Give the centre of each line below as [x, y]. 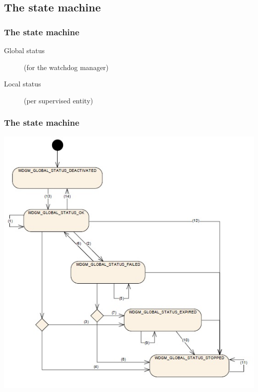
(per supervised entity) [59, 100]
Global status [24, 50]
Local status [23, 84]
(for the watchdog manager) [66, 67]
